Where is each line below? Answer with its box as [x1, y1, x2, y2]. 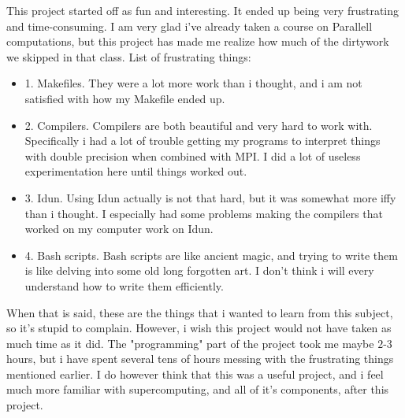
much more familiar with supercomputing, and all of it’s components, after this [6, 381, 389, 398]
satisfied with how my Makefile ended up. [24, 90, 225, 106]
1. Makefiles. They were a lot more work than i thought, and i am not [24, 75, 362, 91]
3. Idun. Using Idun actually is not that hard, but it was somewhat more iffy [24, 189, 396, 205]
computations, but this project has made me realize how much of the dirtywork [6, 33, 389, 50]
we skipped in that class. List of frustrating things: [6, 48, 251, 65]
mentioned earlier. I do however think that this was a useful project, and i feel [6, 365, 384, 382]
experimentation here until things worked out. [24, 163, 247, 179]
